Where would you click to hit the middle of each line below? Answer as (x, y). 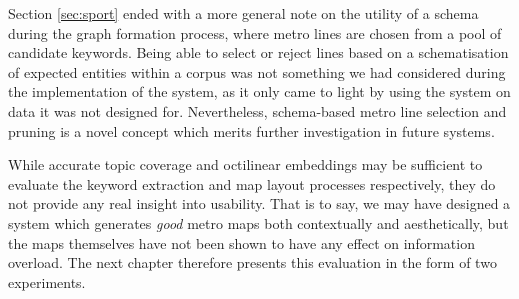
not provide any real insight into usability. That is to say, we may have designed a (259, 203)
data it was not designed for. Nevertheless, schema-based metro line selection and (257, 110)
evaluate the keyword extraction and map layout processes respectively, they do (252, 183)
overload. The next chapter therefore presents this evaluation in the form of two (252, 262)
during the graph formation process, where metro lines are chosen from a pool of (255, 32)
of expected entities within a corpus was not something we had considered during (257, 71)
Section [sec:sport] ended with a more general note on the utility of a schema (243, 13)
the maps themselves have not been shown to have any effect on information (241, 242)
